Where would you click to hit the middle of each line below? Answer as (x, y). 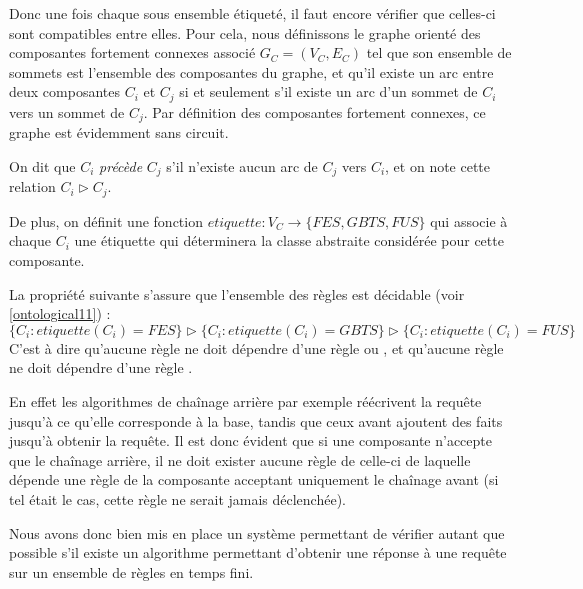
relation (32, 186)
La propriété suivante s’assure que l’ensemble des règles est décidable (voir (237, 293)
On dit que (42, 165)
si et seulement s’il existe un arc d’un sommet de (328, 91)
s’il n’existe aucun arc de (242, 165)
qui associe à (469, 220)
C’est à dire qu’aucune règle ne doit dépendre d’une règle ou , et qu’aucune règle (256, 347)
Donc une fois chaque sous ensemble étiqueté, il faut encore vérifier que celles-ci (252, 13)
